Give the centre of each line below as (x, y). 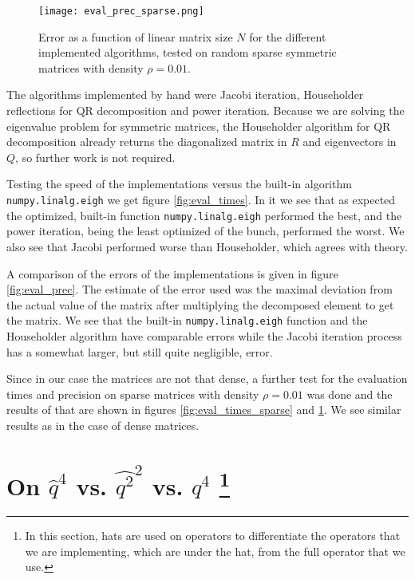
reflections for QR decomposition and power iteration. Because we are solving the (206, 110)
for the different (288, 36)
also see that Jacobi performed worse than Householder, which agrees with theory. (207, 246)
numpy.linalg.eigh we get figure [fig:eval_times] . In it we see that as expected (201, 199)
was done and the (350, 394)
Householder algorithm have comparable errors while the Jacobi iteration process (204, 335)
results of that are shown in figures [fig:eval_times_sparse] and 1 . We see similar (204, 410)
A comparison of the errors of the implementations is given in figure (172, 273)
